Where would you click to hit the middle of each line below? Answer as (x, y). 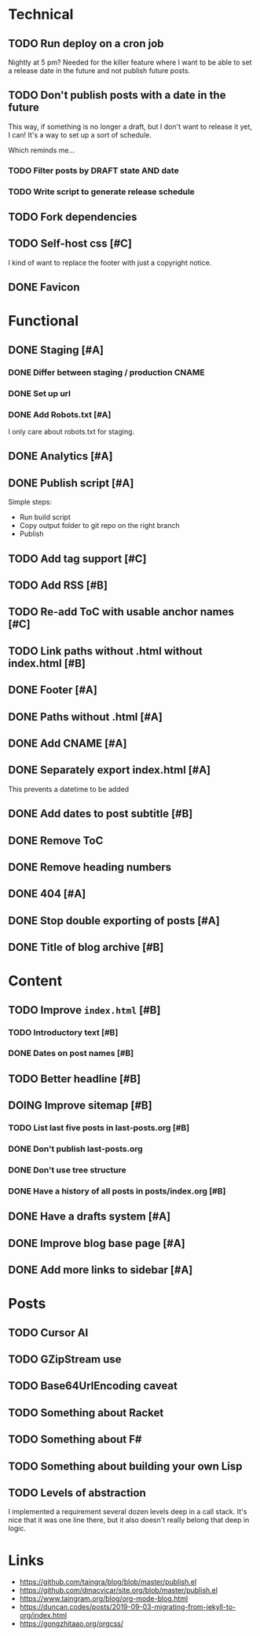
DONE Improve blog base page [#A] (97, 1243)
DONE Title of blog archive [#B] (86, 947)
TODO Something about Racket (86, 1412)
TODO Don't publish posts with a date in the (117, 95)
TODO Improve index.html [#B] (84, 1010)
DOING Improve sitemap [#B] (80, 1106)
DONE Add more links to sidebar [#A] (101, 1270)
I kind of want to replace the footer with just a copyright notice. (110, 262)
